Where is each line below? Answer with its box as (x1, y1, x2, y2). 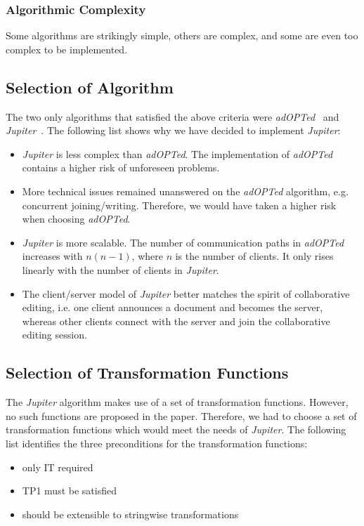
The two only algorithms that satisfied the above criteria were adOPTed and (6, 109, 339, 124)
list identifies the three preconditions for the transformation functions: (6, 435, 308, 450)
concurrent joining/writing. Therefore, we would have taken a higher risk (22, 197, 337, 212)
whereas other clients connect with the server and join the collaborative (22, 313, 330, 328)
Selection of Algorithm (6, 76, 174, 98)
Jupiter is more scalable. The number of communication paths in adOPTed (22, 235, 344, 249)
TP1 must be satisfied (22, 483, 117, 498)
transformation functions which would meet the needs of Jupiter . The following (6, 422, 346, 437)
